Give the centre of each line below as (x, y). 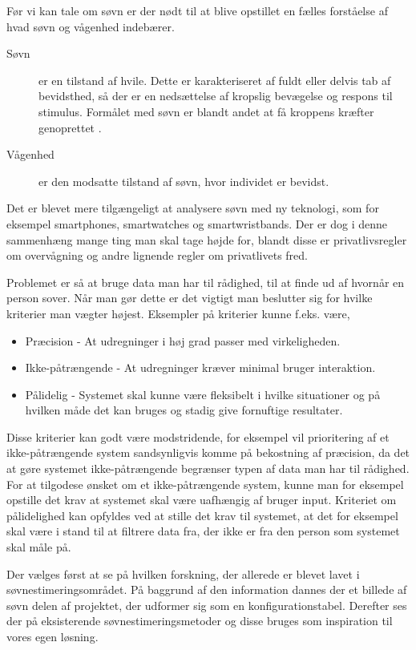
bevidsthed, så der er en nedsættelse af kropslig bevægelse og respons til (216, 96)
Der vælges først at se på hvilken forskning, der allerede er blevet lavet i (183, 573)
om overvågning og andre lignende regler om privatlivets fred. (157, 255)
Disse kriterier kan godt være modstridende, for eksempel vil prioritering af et (198, 436)
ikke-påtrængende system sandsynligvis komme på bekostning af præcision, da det (208, 452)
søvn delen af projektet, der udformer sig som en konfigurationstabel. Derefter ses (207, 605)
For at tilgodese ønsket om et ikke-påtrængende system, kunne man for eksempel (205, 484)
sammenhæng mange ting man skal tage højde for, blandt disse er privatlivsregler (207, 239)
